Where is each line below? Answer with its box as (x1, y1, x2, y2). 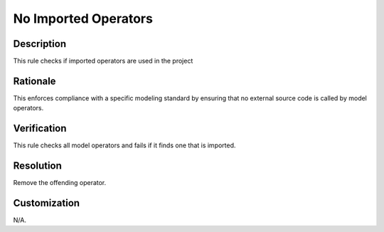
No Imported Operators (13, 11, 153, 26)
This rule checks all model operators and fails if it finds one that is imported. (13, 141, 236, 149)
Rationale (13, 75, 56, 87)
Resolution (13, 160, 62, 172)
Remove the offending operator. (13, 179, 107, 187)
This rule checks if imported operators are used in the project (13, 57, 193, 65)
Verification (13, 122, 67, 135)
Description (13, 38, 67, 50)
